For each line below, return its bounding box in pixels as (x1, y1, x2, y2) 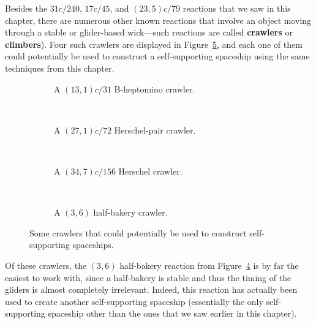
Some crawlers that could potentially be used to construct (29, 226, 247, 239)
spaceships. (72, 238, 114, 251)
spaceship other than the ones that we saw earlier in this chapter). (48, 307, 297, 320)
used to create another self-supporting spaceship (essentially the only (5, 295, 263, 307)
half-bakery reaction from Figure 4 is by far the (119, 258, 299, 271)
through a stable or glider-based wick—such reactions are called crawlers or (5, 26, 293, 39)
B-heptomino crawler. (114, 82, 195, 95)
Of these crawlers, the (5, 258, 87, 271)
